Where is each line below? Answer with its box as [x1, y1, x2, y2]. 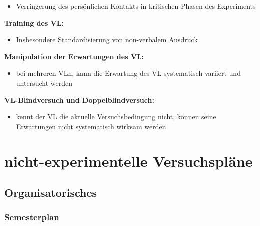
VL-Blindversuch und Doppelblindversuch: [4, 94, 154, 105]
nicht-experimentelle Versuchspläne [4, 150, 253, 171]
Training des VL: [4, 17, 64, 28]
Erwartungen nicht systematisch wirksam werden [16, 121, 166, 131]
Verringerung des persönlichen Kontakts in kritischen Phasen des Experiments [16, 1, 256, 11]
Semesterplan [4, 211, 59, 223]
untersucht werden [16, 77, 72, 88]
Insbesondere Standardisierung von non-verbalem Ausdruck [16, 34, 198, 45]
